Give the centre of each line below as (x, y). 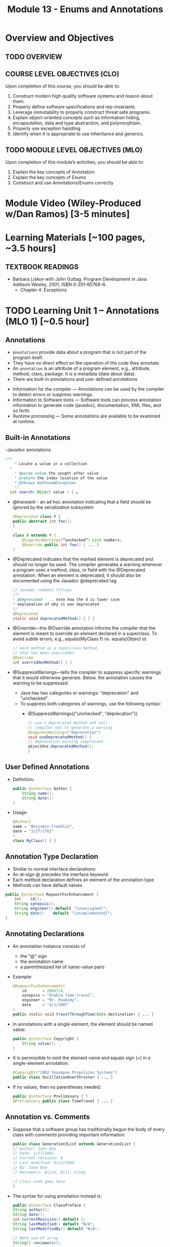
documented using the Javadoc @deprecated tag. (65, 581)
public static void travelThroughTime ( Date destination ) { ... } (83, 1014)
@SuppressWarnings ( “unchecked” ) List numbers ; (72, 540)
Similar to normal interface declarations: (54, 869)
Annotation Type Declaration (52, 857)
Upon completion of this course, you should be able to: (63, 86)
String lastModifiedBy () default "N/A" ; (56, 1229)
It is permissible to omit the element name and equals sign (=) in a (81, 1058)
